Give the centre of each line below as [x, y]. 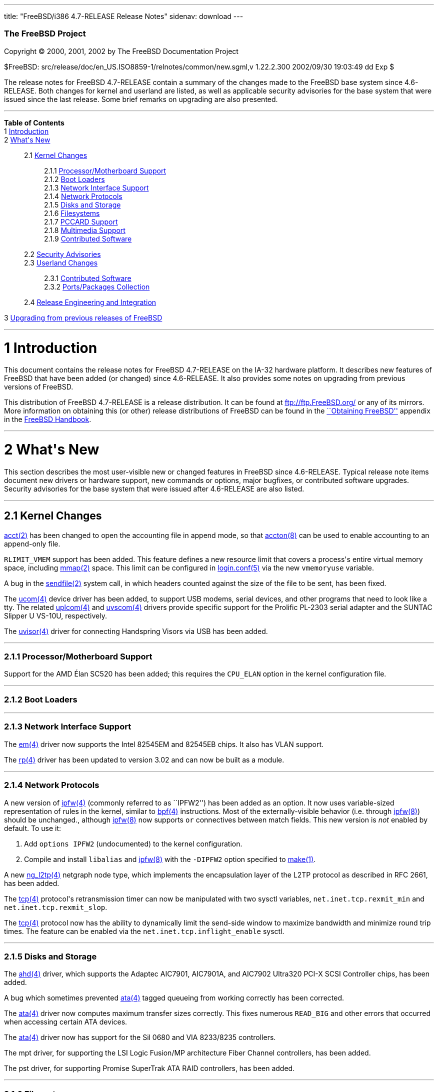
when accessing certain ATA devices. [66, 1022]
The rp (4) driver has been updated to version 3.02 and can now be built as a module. [144, 759]
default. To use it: [33, 828]
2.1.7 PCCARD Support [81, 221]
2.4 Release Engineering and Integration [90, 302]
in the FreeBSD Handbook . [48, 419]
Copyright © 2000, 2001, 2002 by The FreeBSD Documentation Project [121, 51]
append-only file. [32, 543]
